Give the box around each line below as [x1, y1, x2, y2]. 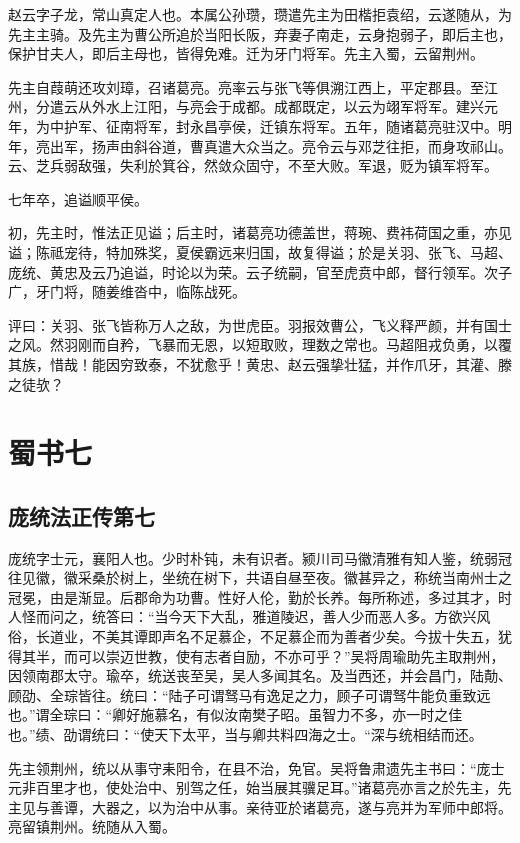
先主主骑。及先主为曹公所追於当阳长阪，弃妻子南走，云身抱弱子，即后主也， [8, 23, 512, 44]
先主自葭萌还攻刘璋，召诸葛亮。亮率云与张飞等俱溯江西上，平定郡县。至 [8, 76, 484, 97]
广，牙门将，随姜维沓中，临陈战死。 [8, 281, 246, 302]
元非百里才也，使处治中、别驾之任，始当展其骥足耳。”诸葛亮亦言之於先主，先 [8, 777, 512, 798]
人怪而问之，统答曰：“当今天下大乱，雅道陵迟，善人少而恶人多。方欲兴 [8, 606, 477, 627]
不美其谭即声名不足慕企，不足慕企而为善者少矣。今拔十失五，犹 [91, 626, 512, 647]
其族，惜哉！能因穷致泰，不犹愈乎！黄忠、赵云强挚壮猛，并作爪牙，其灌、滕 [8, 353, 512, 374]
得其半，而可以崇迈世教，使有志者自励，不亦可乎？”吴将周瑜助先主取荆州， [8, 645, 505, 666]
